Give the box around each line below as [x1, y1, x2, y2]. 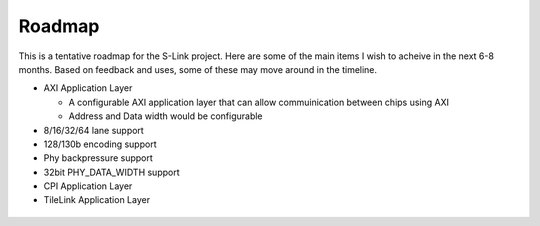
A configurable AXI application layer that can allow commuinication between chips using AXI [68, 96, 450, 108]
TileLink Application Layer [43, 194, 150, 206]
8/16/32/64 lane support [43, 124, 144, 136]
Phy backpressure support [43, 152, 154, 164]
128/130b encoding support [43, 138, 157, 150]
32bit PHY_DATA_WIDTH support [43, 166, 180, 178]
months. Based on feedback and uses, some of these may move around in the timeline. [18, 63, 378, 75]
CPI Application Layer [43, 180, 133, 192]
